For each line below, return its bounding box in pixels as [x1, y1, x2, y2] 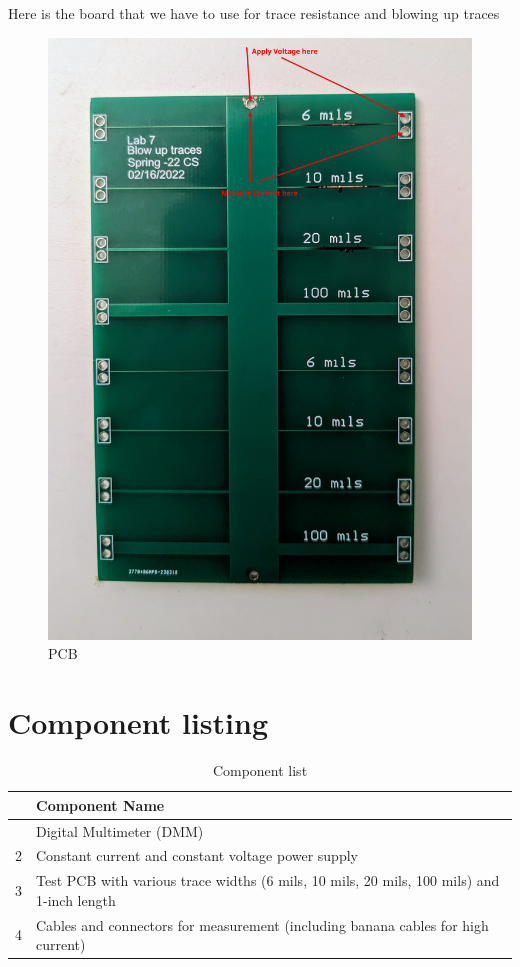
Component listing [8, 702, 268, 743]
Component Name [36, 794, 165, 815]
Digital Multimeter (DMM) [36, 820, 204, 841]
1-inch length [36, 889, 116, 910]
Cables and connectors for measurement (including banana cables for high [36, 914, 489, 935]
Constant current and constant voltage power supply [36, 845, 358, 866]
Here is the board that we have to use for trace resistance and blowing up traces [8, 3, 500, 23]
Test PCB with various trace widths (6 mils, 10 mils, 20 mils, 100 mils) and [36, 870, 500, 891]
